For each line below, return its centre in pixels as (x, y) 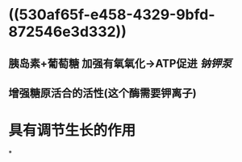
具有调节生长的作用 (72, 131)
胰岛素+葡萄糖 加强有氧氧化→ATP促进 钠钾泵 (120, 63)
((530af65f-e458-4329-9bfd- (112, 15)
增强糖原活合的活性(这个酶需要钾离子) (102, 93)
